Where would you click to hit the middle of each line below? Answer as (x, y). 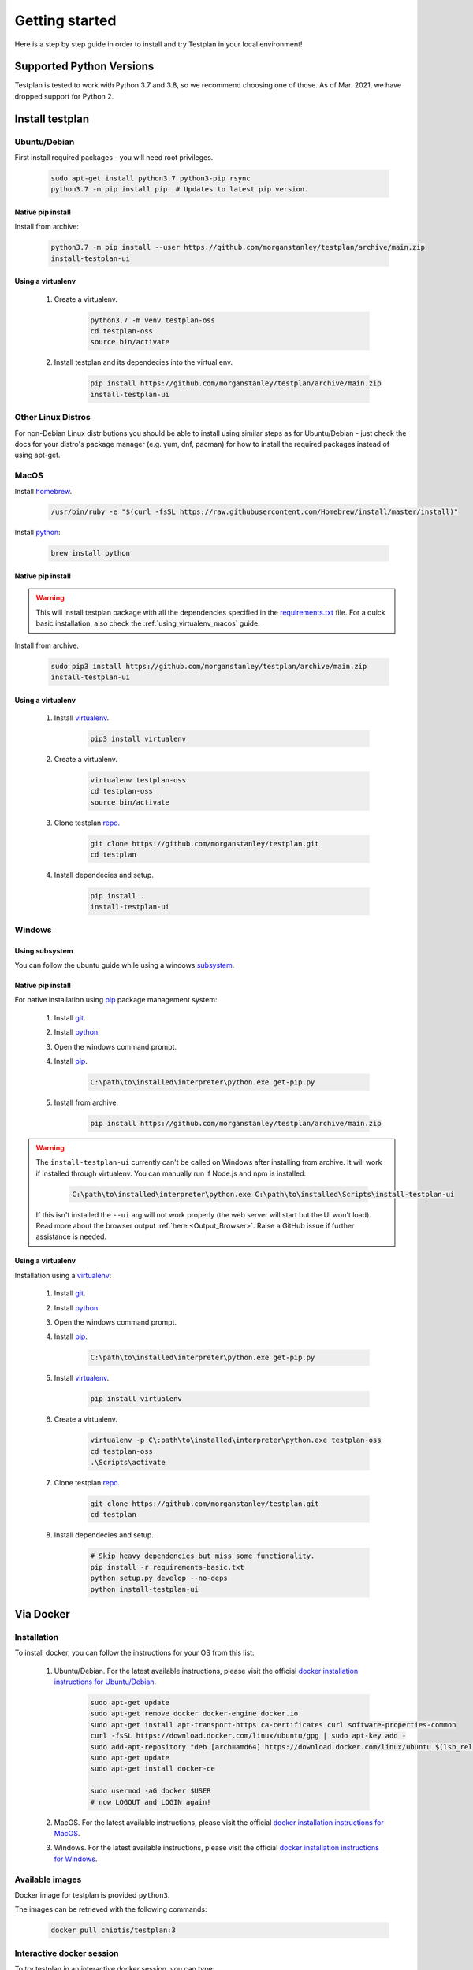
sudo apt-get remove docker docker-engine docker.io (194, 1714)
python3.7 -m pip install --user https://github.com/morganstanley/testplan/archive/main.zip (238, 247)
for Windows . (76, 1859)
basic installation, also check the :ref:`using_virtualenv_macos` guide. (148, 623)
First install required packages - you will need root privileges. (114, 157)
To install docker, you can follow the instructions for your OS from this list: (135, 1653)
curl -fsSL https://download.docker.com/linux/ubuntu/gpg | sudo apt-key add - (248, 1736)
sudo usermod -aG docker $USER (151, 1791)
